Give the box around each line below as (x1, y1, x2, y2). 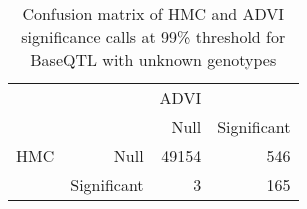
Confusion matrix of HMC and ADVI (22, 2, 285, 25)
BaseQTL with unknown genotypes (30, 48, 277, 71)
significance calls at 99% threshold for (21, 25, 286, 48)
